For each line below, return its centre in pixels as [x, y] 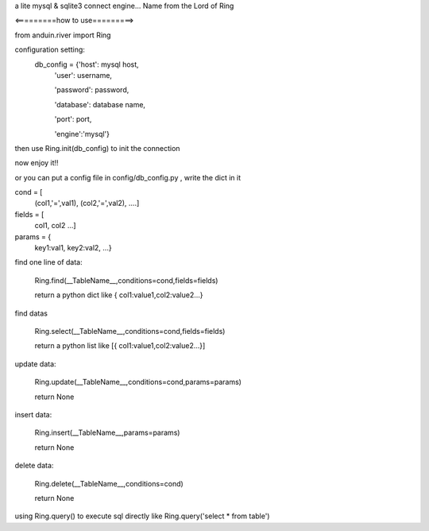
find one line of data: [48, 262]
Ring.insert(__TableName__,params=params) [107, 432]
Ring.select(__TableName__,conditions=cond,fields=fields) [130, 331]
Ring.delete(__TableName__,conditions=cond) [109, 483]
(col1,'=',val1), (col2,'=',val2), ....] [87, 203]
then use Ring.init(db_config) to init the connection [97, 148]
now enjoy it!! [37, 163]
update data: [35, 364]
